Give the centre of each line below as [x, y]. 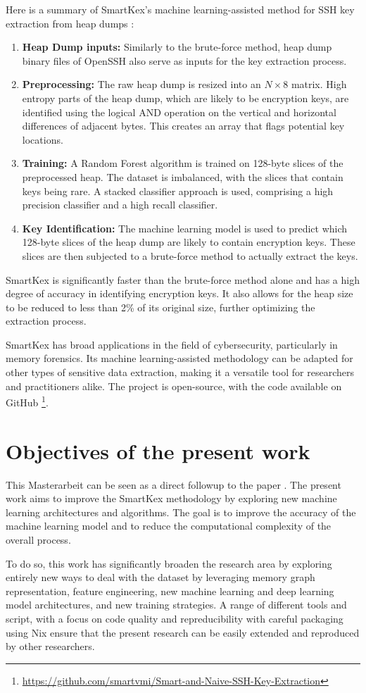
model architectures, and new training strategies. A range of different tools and [176, 605]
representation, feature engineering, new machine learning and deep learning [170, 591]
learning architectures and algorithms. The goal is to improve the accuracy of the [181, 512]
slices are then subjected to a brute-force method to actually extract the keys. [190, 255]
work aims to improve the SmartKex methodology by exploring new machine [171, 498]
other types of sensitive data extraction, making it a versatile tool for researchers [180, 372]
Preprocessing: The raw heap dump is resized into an [141, 84]
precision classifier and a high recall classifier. [120, 205]
